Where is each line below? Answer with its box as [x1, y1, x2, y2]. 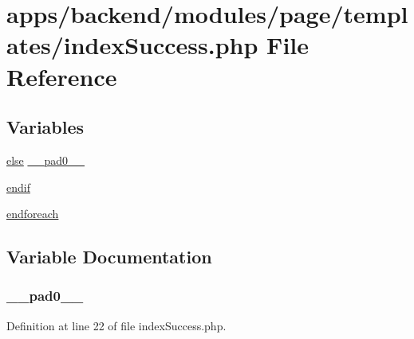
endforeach [6, 205, 59, 222]
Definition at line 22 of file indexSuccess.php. [6, 317, 227, 333]
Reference [6, 60, 117, 92]
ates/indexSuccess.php [6, 29, 258, 61]
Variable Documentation [6, 244, 212, 269]
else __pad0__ [6, 151, 85, 168]
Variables [6, 115, 85, 139]
